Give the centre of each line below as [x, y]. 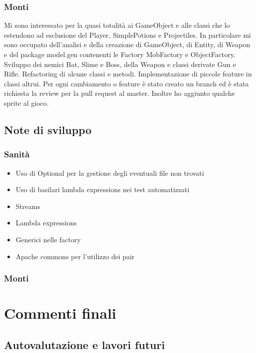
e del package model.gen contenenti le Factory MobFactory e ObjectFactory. [120, 54]
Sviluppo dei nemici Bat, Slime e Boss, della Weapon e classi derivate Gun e [120, 64]
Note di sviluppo [48, 129]
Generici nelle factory [48, 239]
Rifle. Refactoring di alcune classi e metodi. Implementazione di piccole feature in [128, 74]
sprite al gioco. [26, 103]
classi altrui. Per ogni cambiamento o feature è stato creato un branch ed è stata [127, 83]
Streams [28, 206]
